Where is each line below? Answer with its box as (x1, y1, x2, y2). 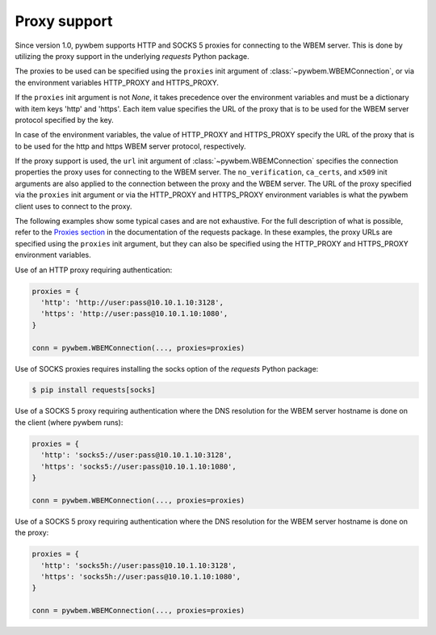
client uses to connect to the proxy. (15, 201, 132, 211)
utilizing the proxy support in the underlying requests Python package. (15, 51, 249, 61)
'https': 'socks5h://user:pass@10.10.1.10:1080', (40, 572, 241, 581)
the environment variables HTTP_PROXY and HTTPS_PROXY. (15, 78, 220, 87)
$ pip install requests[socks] (31, 385, 157, 395)
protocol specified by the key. (15, 115, 114, 124)
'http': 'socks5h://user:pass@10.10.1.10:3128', (40, 561, 237, 570)
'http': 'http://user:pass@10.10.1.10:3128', (40, 297, 224, 307)
